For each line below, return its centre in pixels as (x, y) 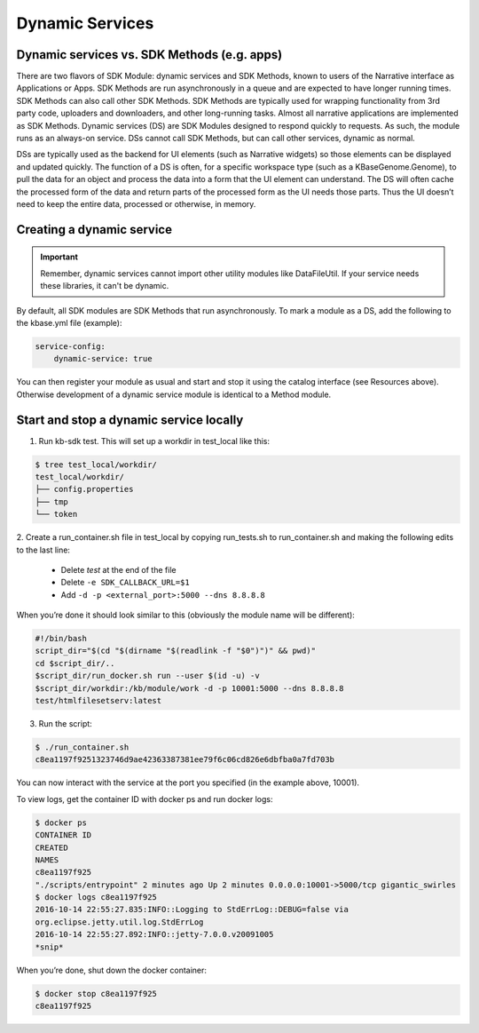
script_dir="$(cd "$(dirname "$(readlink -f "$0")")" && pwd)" (176, 651)
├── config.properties (84, 489)
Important (59, 257)
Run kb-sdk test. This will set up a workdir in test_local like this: (154, 441)
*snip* (49, 947)
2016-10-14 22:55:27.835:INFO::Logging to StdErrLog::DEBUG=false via (192, 910)
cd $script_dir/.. (75, 663)
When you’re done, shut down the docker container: (112, 970)
